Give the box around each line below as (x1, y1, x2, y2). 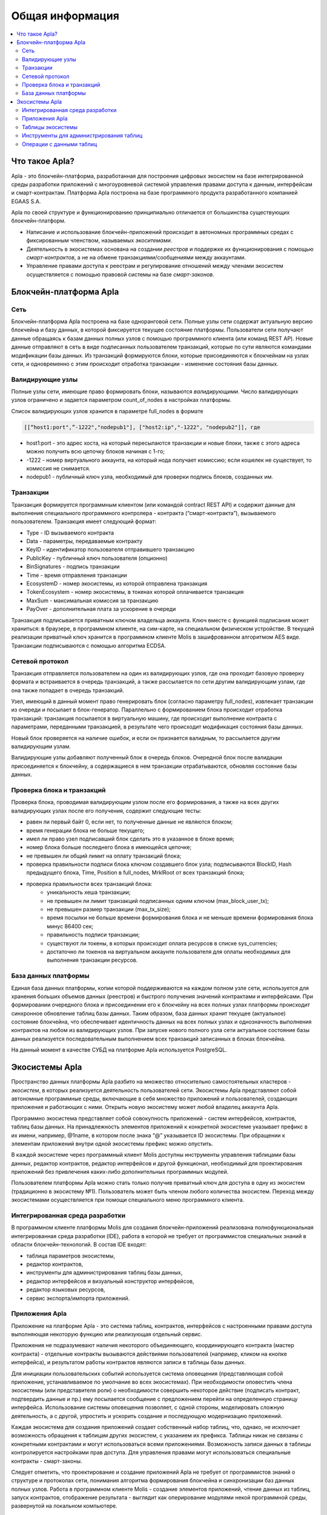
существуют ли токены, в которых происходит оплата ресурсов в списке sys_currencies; (47, 939, 278, 947)
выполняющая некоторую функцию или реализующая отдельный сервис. (11, 1331, 203, 1338)
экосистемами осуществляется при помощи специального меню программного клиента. (11, 1196, 245, 1204)
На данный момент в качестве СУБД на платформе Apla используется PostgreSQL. (11, 1046, 227, 1054)
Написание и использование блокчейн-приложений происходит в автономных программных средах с (26, 228, 294, 236)
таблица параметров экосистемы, (26, 1252, 115, 1259)
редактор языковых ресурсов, (26, 1286, 105, 1293)
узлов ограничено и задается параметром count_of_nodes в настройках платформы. (11, 396, 232, 404)
